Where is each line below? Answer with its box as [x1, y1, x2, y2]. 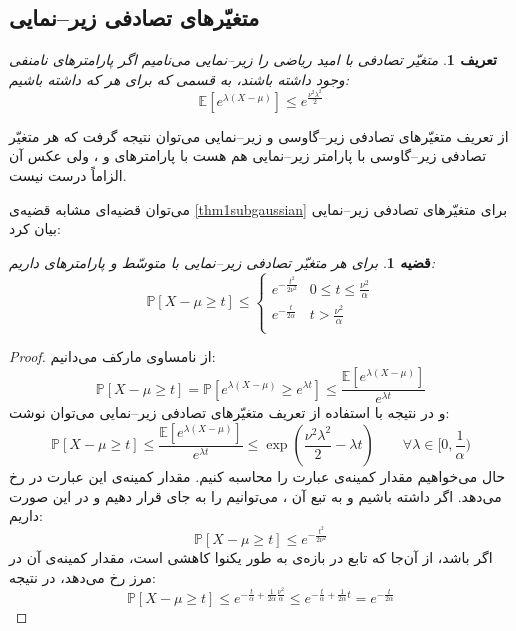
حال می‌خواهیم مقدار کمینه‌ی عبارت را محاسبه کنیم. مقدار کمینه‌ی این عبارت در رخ [9, 466, 506, 487]
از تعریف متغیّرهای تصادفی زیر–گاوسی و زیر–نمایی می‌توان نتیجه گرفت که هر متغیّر [9, 125, 509, 146]
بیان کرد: [9, 218, 61, 239]
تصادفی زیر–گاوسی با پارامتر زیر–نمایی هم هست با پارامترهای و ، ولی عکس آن [9, 145, 487, 166]
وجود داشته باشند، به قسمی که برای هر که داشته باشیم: [9, 68, 350, 89]
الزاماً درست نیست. [9, 164, 127, 185]
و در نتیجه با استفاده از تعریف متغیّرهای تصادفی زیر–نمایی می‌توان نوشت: [9, 402, 450, 423]
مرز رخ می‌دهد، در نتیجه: [9, 566, 156, 587]
